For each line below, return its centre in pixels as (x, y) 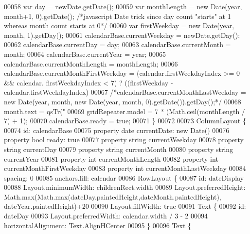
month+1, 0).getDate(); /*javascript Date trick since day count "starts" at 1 (117, 16)
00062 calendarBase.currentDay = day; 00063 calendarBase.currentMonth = (117, 44)
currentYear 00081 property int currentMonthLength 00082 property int (111, 159)
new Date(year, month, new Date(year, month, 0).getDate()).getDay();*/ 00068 (123, 101)
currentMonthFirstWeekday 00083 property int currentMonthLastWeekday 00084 (125, 168)
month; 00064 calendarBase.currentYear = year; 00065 (85, 54)
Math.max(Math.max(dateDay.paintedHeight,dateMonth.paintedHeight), (113, 196)
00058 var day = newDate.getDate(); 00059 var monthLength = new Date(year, (123, 6)
